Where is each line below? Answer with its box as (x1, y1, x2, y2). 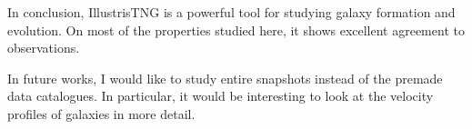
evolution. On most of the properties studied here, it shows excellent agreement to (7, 20, 465, 39)
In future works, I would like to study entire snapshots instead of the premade (7, 68, 443, 87)
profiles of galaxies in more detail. (7, 104, 196, 123)
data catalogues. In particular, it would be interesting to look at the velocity (7, 86, 434, 105)
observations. (7, 38, 80, 57)
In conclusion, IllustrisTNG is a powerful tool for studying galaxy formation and (7, 3, 456, 21)
